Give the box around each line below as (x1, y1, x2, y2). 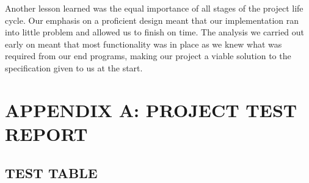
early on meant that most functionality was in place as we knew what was (5, 37, 282, 50)
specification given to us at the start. (5, 61, 143, 74)
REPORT (5, 121, 88, 146)
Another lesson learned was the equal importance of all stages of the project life (5, 2, 304, 14)
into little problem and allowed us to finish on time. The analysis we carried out (5, 26, 305, 38)
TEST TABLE (5, 163, 98, 182)
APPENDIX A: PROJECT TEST (5, 97, 297, 122)
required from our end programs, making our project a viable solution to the (5, 49, 291, 62)
